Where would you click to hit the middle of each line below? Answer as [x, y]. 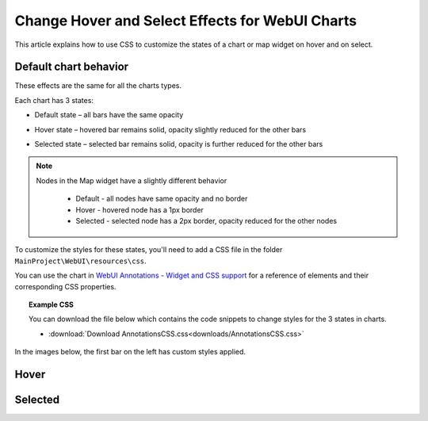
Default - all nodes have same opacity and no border [162, 199]
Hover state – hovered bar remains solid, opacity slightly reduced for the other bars [170, 129]
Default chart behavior [72, 67]
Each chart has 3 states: [54, 100]
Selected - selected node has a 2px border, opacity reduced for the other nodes [206, 220]
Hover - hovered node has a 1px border [139, 209]
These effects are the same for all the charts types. [98, 86]
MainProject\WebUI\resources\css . [80, 261]
